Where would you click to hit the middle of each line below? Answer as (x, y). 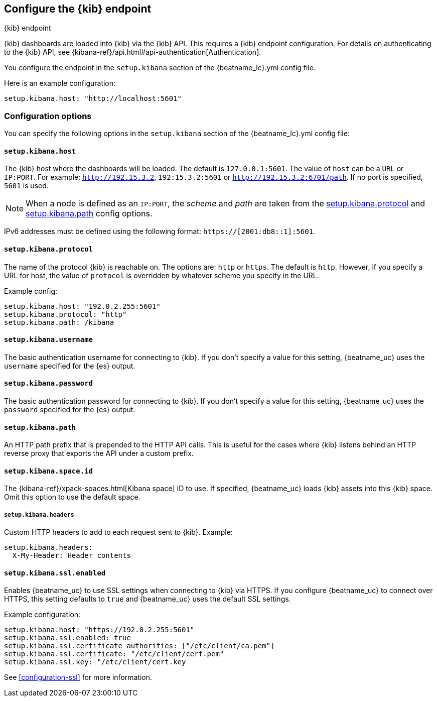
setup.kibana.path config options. (89, 214)
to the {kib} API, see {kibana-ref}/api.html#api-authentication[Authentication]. (133, 52)
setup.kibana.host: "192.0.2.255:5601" (82, 306)
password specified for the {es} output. (70, 410)
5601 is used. (26, 186)
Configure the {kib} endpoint (78, 9)
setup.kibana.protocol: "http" (65, 314)
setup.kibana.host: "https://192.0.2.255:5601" (99, 630)
